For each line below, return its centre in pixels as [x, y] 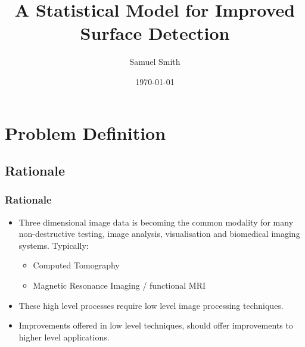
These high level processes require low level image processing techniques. [151, 305]
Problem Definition [85, 132]
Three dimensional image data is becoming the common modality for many [156, 222]
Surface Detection [155, 33]
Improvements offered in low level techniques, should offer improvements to [156, 325]
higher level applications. [64, 337]
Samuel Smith [155, 62]
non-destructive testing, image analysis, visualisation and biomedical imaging [159, 234]
